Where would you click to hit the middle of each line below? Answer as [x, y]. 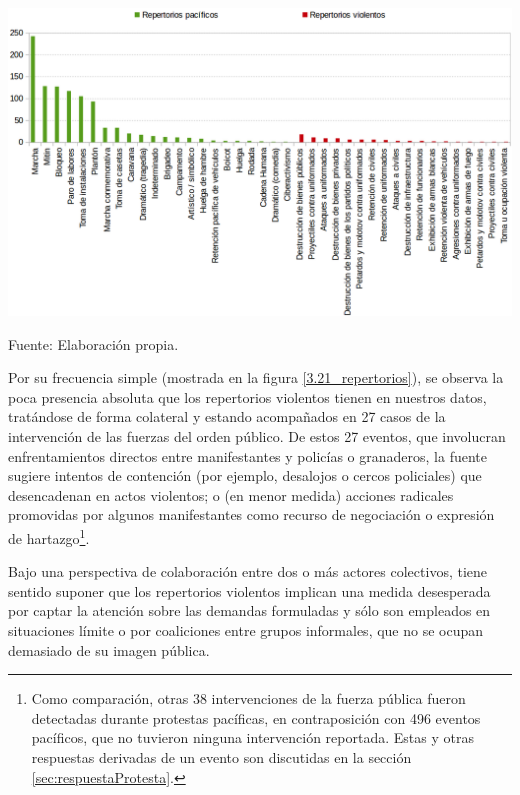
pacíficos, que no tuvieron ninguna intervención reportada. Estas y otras [252, 737]
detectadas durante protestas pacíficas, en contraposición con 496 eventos [256, 717]
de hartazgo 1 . [49, 536]
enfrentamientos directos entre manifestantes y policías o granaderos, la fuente [247, 455]
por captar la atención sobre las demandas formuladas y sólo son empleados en [249, 610]
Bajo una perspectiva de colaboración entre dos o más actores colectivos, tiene [248, 571]
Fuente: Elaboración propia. [93, 343]
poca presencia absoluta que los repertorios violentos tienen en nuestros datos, [247, 396]
